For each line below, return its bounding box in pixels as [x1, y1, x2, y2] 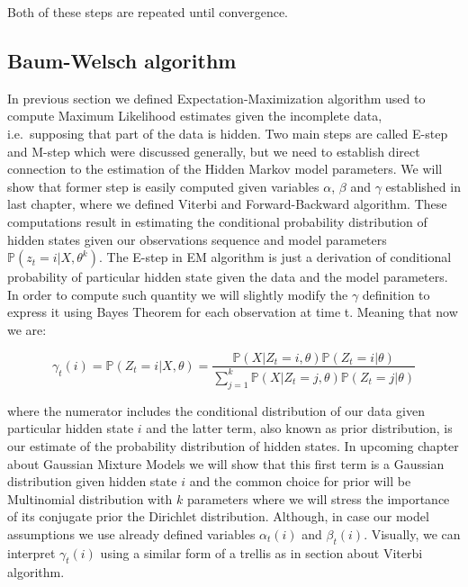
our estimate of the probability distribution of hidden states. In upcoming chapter [7, 436, 459, 455]
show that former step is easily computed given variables [7, 176, 319, 195]
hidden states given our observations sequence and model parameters [7, 230, 387, 248]
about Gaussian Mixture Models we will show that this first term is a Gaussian [7, 454, 445, 473]
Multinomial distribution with [7, 489, 173, 508]
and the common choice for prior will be [189, 472, 411, 491]
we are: [7, 320, 47, 339]
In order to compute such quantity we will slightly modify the [7, 284, 348, 303]
